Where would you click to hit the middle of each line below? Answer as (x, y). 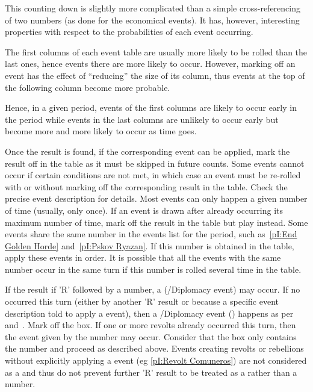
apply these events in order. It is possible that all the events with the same (143, 257)
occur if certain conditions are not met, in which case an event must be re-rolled (153, 175)
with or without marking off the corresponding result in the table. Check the (146, 186)
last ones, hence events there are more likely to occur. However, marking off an (150, 64)
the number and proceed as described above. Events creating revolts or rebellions (154, 348)
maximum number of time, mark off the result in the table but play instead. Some (156, 222)
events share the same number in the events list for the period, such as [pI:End (151, 234)
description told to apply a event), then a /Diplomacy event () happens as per (149, 313)
